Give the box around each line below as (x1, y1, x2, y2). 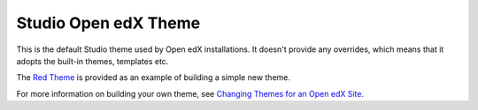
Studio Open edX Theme (16, 13, 201, 33)
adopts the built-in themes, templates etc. (16, 55, 169, 66)
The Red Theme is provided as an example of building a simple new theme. (16, 72, 291, 83)
